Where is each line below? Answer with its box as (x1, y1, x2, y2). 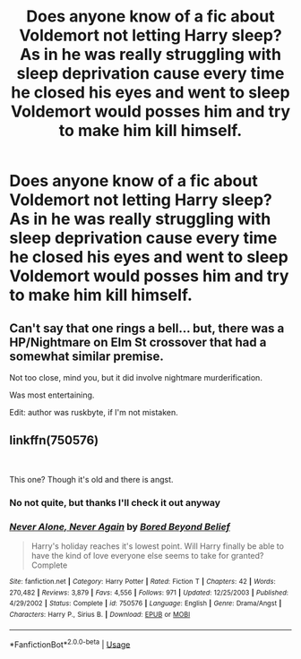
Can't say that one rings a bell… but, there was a (9, 321, 285, 336)
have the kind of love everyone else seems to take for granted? (30, 551, 264, 561)
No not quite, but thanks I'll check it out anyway (9, 496, 221, 509)
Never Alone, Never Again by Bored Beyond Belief (9, 520, 230, 533)
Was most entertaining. (9, 389, 95, 400)
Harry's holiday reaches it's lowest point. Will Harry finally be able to (30, 541, 285, 552)
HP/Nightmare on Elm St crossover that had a (9, 334, 267, 350)
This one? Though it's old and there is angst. (9, 474, 174, 484)
